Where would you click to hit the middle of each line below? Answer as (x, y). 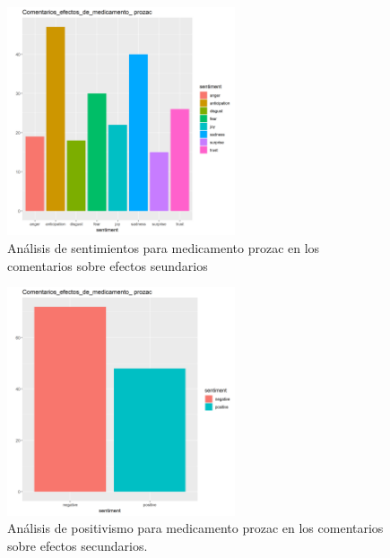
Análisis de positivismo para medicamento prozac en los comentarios (195, 528)
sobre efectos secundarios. (78, 545)
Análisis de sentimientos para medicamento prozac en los (164, 247)
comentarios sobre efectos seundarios (108, 265)
